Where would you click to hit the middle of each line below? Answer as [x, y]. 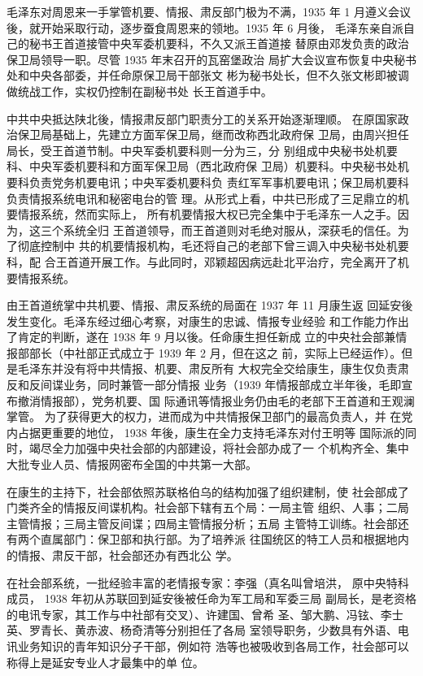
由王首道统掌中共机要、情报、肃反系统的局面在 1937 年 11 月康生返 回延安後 [210, 305]
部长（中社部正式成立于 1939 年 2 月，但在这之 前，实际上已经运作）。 [215, 352]
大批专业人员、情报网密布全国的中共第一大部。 [132, 464]
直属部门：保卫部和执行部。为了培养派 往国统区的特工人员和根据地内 [225, 539]
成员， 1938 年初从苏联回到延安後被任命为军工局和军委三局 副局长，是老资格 [211, 598]
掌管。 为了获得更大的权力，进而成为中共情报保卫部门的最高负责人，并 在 [204, 416]
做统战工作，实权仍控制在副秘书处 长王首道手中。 [140, 91]
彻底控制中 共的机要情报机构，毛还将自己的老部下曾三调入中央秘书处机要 [213, 246]
